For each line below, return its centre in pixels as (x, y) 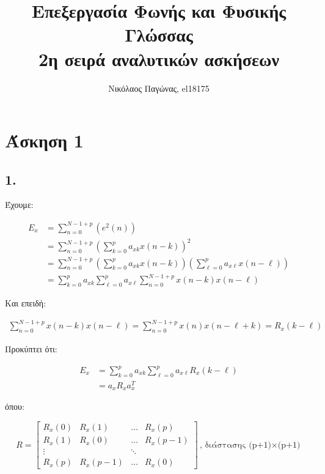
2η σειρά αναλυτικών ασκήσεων (159, 58)
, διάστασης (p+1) (235, 445)
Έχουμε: (19, 205)
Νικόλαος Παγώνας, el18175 (159, 88)
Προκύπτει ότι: (31, 348)
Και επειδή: (26, 303)
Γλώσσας (159, 35)
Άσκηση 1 (44, 140)
